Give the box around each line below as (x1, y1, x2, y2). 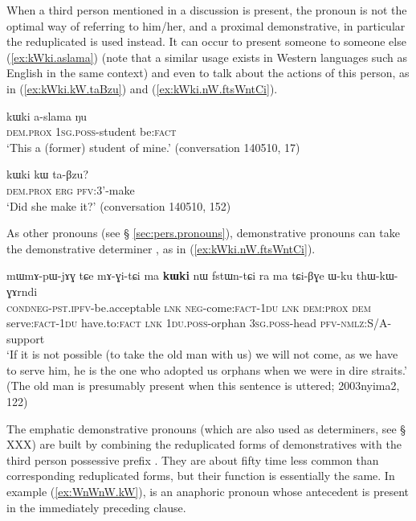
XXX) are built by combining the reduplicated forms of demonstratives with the (6, 436, 402, 453)
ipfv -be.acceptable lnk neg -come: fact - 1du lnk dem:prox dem (71, 298, 371, 315)
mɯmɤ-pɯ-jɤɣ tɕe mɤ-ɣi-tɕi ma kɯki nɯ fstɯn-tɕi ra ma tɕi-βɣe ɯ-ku (6, 267, 353, 284)
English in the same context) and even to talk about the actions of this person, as (6, 64, 410, 81)
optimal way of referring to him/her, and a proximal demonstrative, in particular (6, 17, 406, 34)
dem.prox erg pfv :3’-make (6, 181, 135, 198)
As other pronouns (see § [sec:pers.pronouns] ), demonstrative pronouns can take (6, 224, 400, 241)
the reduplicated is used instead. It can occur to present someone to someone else (6, 33, 406, 50)
